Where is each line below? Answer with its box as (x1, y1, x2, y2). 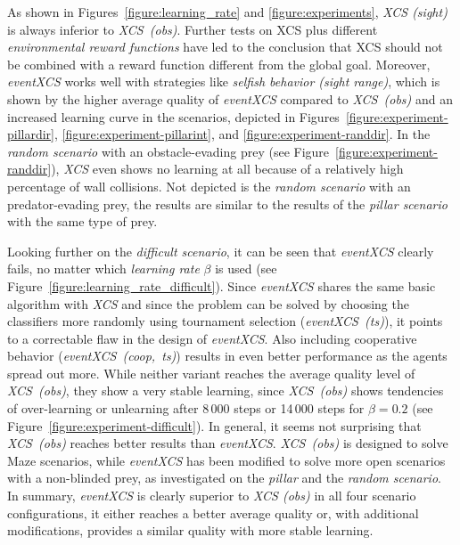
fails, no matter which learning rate (7, 259, 200, 278)
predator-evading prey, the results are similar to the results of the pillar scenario (7, 194, 448, 213)
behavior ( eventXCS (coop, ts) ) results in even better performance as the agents (7, 346, 448, 365)
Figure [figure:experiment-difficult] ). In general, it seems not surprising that (7, 416, 422, 435)
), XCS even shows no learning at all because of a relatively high (51, 159, 404, 178)
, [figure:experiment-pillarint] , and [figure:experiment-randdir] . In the (54, 125, 431, 143)
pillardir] (7, 125, 55, 143)
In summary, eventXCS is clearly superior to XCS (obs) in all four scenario (7, 486, 416, 505)
